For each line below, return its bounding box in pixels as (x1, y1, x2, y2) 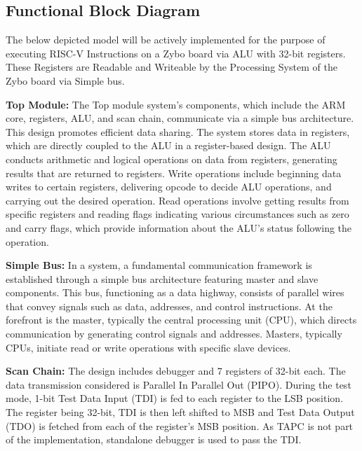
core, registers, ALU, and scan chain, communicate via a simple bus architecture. (6, 111, 354, 125)
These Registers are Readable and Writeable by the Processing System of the (6, 60, 337, 74)
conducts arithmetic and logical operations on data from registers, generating (6, 151, 337, 166)
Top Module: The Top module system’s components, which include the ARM (6, 97, 346, 111)
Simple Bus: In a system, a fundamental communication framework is (6, 258, 312, 272)
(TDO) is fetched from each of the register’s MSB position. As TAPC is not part (6, 418, 354, 433)
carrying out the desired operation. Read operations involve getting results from (6, 193, 349, 207)
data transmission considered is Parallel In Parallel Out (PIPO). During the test (6, 377, 351, 391)
